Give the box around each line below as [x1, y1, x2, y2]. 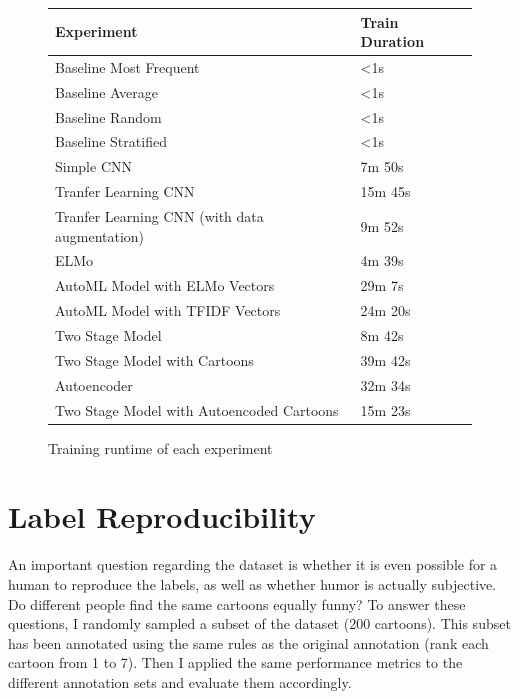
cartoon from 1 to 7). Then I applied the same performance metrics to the [8, 652, 463, 673]
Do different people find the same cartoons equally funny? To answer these [8, 593, 466, 614]
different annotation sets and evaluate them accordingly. [8, 671, 352, 692]
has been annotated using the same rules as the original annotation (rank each [8, 632, 489, 653]
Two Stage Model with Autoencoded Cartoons [55, 399, 339, 420]
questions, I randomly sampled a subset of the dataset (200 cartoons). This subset [8, 613, 511, 634]
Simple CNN [55, 156, 132, 177]
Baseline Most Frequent [55, 56, 200, 77]
